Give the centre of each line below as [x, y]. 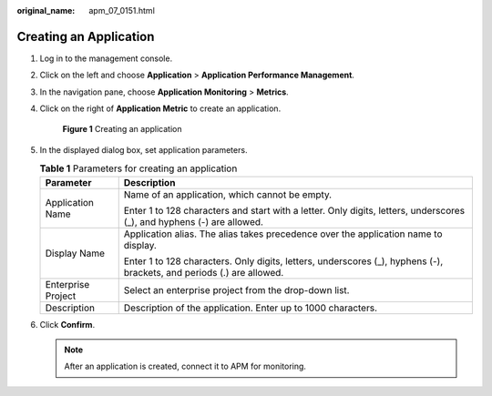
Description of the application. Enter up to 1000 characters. [251, 308]
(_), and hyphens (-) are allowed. [194, 221]
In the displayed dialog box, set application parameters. [143, 149]
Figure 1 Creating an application [122, 129]
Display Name [75, 253]
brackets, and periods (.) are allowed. [204, 272]
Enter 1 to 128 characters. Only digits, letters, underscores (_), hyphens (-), [283, 261]
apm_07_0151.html [122, 10]
